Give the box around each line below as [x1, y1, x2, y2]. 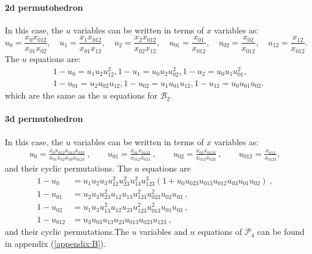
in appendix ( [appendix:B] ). [5, 237, 106, 249]
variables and [139, 225, 188, 238]
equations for [110, 89, 158, 102]
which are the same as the [5, 89, 100, 102]
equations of [197, 225, 242, 238]
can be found [257, 225, 305, 238]
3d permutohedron [5, 112, 83, 125]
